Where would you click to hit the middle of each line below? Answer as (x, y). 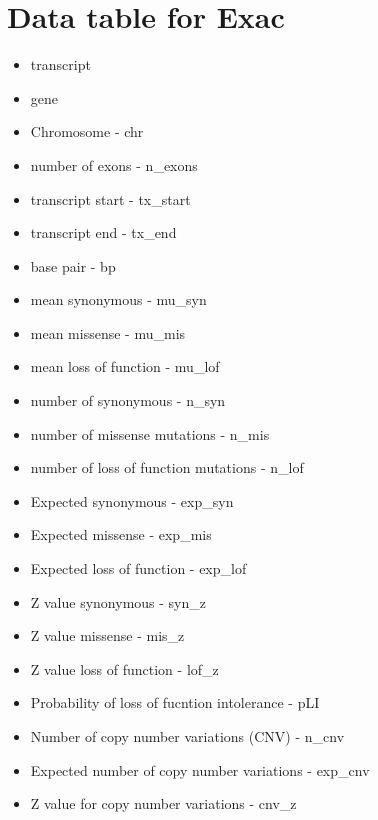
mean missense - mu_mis (108, 332)
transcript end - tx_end (103, 232)
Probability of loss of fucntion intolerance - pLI (175, 702)
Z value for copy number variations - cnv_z (163, 803)
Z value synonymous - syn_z (118, 601)
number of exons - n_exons (114, 164)
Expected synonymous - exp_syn (132, 500)
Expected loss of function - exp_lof (138, 568)
